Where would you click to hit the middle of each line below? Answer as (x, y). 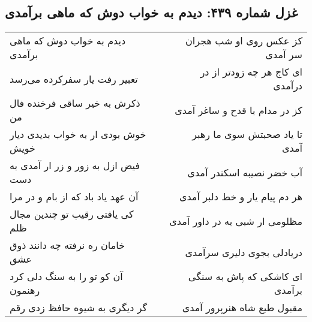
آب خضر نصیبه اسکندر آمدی (245, 172)
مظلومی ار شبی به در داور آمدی (236, 221)
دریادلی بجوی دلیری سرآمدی (244, 252)
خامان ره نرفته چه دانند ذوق (67, 245)
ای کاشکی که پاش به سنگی (245, 276)
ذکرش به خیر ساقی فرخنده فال (75, 103)
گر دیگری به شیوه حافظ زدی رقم (79, 308)
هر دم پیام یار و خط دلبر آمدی (241, 197)
